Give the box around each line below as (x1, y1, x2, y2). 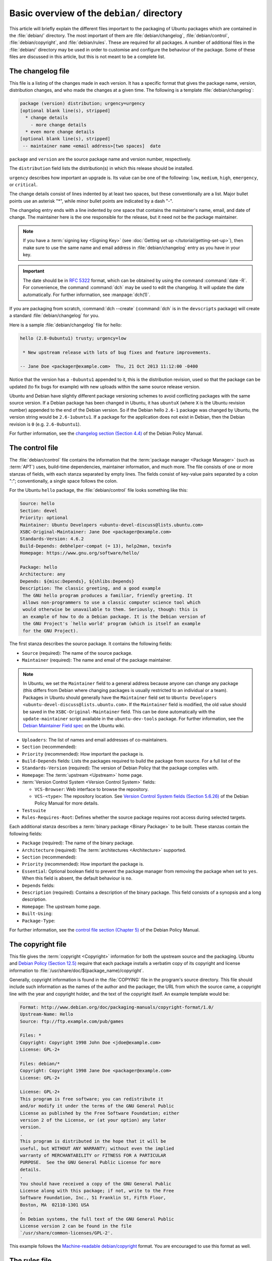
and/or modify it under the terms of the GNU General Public (20, 1103, 174, 1109)
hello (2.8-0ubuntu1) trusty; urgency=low (20, 335, 126, 341)
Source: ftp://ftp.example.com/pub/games (20, 1018, 124, 1024)
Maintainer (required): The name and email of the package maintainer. (22, 657, 172, 663)
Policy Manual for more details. (34, 800, 99, 807)
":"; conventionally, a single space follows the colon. (9, 478, 118, 484)
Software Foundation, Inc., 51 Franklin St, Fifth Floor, (20, 1195, 166, 1200)
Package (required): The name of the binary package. (22, 840, 134, 846)
